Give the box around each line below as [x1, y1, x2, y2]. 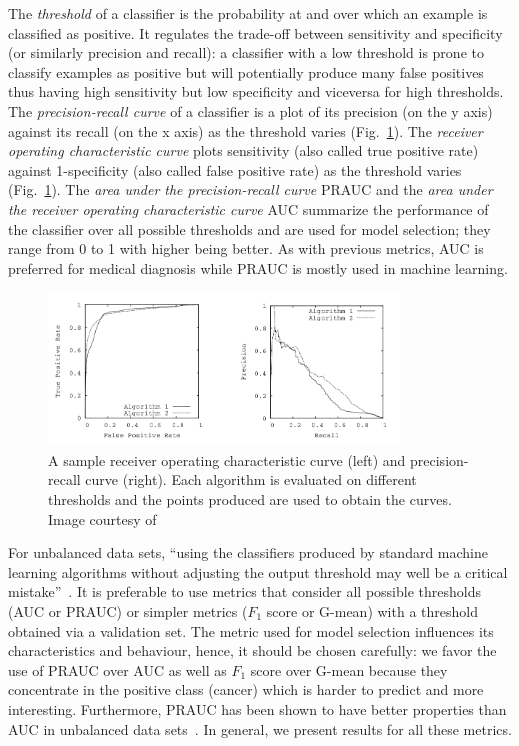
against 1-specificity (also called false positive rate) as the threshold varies [8, 159, 462, 180]
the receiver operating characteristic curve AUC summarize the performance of [8, 198, 489, 219]
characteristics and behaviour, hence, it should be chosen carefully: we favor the [8, 640, 497, 661]
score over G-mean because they [250, 659, 448, 680]
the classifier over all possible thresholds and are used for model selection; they [8, 218, 491, 239]
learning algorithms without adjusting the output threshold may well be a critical [8, 561, 508, 582]
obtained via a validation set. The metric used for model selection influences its [8, 620, 494, 641]
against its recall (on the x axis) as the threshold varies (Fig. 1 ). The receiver [8, 120, 483, 141]
